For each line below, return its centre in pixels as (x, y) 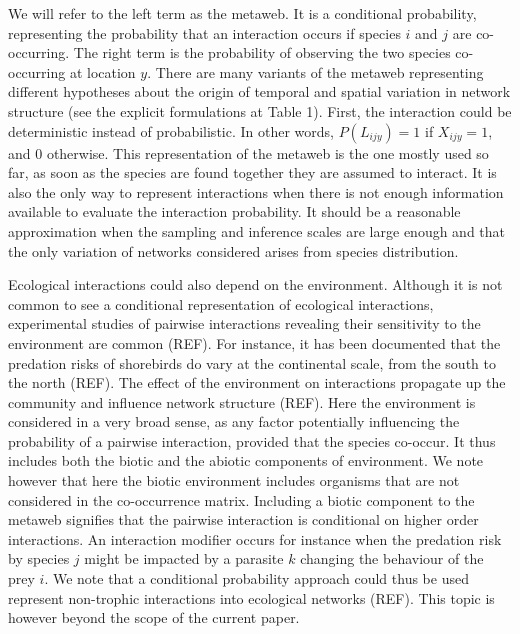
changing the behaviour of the (392, 558)
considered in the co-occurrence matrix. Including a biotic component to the (241, 499)
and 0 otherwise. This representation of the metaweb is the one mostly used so (248, 152)
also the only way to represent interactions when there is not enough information (256, 191)
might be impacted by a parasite (184, 558)
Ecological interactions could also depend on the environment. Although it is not (255, 284)
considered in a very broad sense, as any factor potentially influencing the (234, 421)
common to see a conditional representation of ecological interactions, (221, 303)
